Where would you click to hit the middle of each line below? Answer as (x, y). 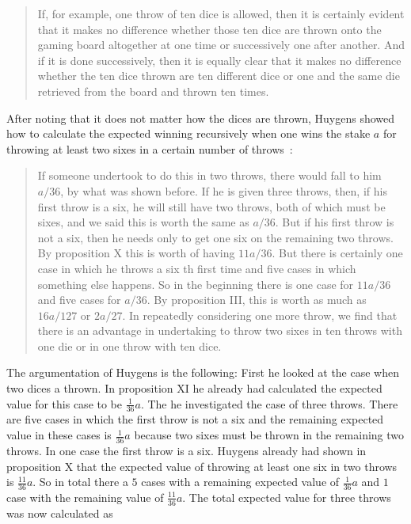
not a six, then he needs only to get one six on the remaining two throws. (215, 237)
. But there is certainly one (337, 253)
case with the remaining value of (85, 497)
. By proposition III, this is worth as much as (257, 300)
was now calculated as (60, 513)
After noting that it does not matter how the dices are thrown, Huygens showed (201, 118)
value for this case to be (65, 403)
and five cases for (79, 300)
